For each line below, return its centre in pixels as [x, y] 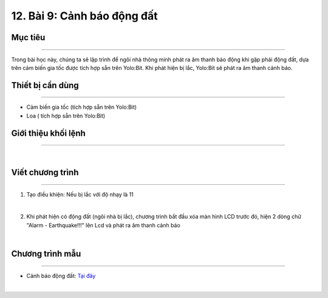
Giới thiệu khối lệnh [49, 133]
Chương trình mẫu [46, 253]
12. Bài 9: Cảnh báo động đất [84, 16]
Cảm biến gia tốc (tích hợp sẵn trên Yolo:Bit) [81, 107]
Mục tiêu [28, 37]
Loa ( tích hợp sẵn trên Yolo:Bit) [66, 116]
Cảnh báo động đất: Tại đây [61, 275]
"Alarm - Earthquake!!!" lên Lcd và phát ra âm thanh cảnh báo [103, 225]
